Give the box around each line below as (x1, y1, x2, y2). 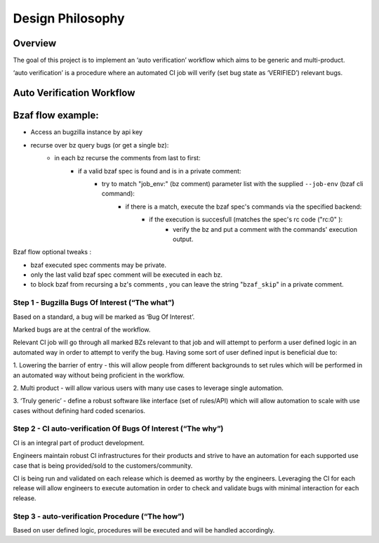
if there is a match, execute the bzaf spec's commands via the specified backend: (125, 202, 362, 211)
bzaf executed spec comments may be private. (30, 261, 167, 269)
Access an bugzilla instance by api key (30, 128, 143, 136)
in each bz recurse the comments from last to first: (54, 154, 201, 162)
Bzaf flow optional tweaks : (13, 248, 91, 256)
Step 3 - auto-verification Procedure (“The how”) (13, 511, 185, 521)
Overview (13, 37, 57, 49)
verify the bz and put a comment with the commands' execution (173, 225, 358, 233)
